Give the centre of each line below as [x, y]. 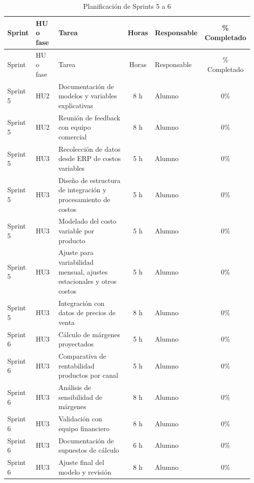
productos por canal [88, 375]
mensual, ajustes [83, 271]
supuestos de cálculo [89, 450]
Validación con [80, 419]
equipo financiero [84, 428]
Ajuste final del [81, 462]
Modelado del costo [87, 221]
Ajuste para [76, 252]
